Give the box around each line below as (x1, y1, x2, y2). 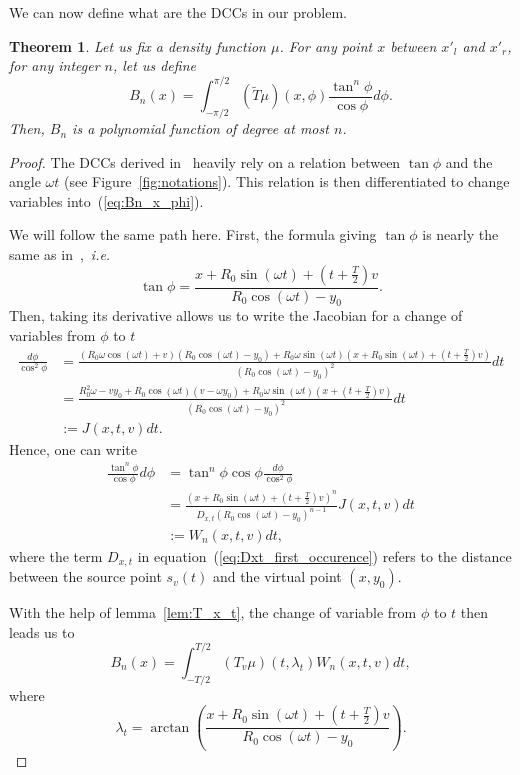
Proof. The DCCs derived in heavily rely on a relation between (9, 151, 401, 172)
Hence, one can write (9, 438, 137, 459)
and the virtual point (212, 566, 342, 587)
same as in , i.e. (9, 244, 111, 265)
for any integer (9, 55, 100, 76)
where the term (9, 545, 103, 566)
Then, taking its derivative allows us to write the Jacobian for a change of (9, 305, 463, 326)
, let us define (112, 55, 196, 76)
